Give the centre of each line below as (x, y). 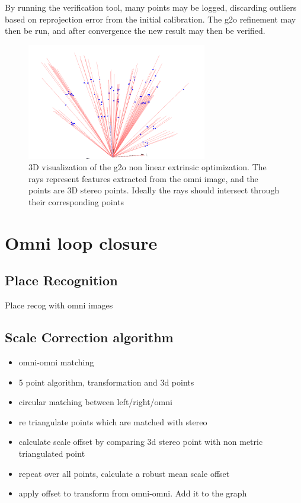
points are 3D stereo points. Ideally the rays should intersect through (154, 190)
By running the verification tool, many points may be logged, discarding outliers (151, 7)
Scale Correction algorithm (89, 337)
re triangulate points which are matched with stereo (113, 421)
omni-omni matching (56, 362)
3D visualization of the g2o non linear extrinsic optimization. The (148, 167)
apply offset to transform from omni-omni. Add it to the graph (133, 493)
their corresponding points (76, 201)
